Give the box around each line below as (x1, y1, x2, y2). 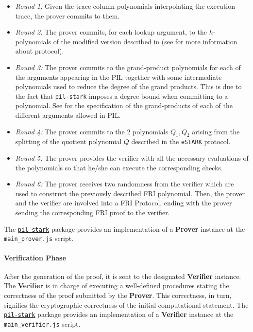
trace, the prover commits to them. (15, 10, 120, 20)
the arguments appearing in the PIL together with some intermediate (15, 72, 222, 82)
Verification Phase (4, 252, 66, 262)
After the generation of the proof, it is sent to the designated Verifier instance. (4, 271, 241, 281)
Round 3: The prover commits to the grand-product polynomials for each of (15, 62, 241, 72)
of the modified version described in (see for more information (53, 36, 237, 46)
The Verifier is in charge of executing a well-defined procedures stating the (4, 280, 229, 291)
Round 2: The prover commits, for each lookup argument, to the (15, 27, 207, 37)
